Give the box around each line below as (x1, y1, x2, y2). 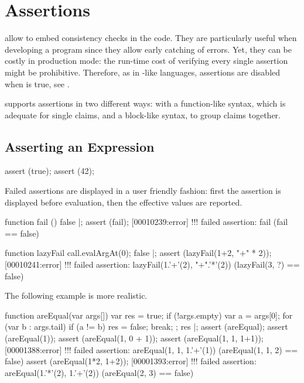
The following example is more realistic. (5, 289, 148, 302)
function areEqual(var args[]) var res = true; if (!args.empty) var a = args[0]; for (5, 309, 293, 321)
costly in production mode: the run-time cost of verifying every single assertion (5, 54, 288, 67)
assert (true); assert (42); (5, 165, 94, 177)
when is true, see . (5, 77, 70, 90)
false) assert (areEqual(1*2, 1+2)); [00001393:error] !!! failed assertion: (5, 355, 257, 367)
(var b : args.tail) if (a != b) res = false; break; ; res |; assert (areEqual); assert (5, 320, 288, 333)
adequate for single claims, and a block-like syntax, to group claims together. (5, 108, 281, 121)
